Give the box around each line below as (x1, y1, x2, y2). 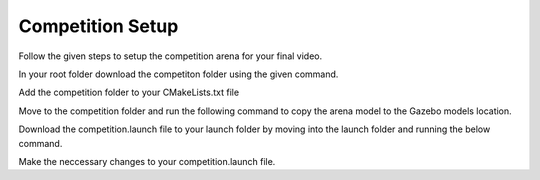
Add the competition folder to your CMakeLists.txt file (18, 86, 240, 99)
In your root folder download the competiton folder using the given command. (18, 68, 339, 80)
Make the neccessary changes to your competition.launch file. (18, 155, 276, 167)
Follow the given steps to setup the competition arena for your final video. (18, 50, 323, 62)
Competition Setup (18, 15, 179, 37)
